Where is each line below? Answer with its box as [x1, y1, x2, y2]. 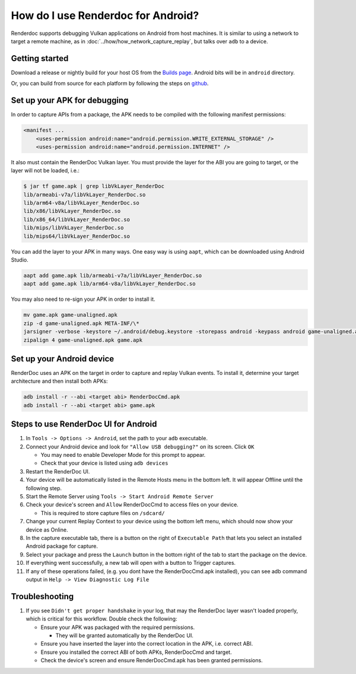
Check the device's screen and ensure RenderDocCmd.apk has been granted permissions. [40, 657, 263, 664]
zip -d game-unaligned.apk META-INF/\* [23, 320, 139, 326]
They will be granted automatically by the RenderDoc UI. [55, 632, 194, 639]
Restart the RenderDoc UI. [26, 468, 90, 475]
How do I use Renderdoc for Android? [11, 9, 199, 22]
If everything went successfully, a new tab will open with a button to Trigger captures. [26, 559, 236, 567]
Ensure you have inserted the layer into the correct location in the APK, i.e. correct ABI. [40, 640, 253, 647]
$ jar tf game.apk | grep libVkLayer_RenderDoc [23, 183, 164, 190]
